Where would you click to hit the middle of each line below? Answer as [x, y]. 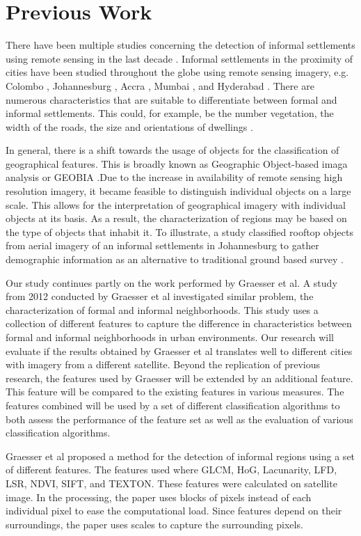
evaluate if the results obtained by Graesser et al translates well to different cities [179, 350]
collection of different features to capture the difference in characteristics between [179, 323]
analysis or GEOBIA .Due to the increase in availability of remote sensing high [174, 177]
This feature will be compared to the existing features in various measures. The [175, 392]
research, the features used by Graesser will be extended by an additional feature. [179, 378]
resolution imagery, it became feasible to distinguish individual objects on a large [178, 191]
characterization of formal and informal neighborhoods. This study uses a [162, 309]
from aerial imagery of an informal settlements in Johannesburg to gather [162, 245]
